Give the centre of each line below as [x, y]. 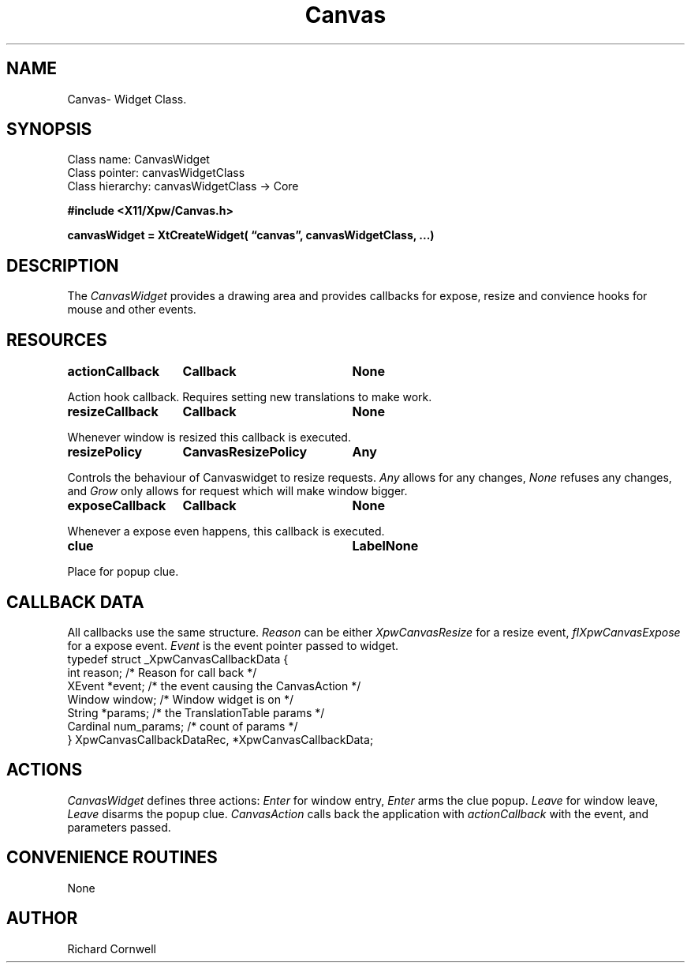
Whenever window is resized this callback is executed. [209, 438]
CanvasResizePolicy [245, 452]
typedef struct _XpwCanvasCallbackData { [178, 659]
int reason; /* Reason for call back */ [162, 672]
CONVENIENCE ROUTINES [112, 858]
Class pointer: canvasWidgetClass [156, 173]
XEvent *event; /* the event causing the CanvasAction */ [214, 685]
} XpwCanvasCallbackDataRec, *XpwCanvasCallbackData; [220, 739]
